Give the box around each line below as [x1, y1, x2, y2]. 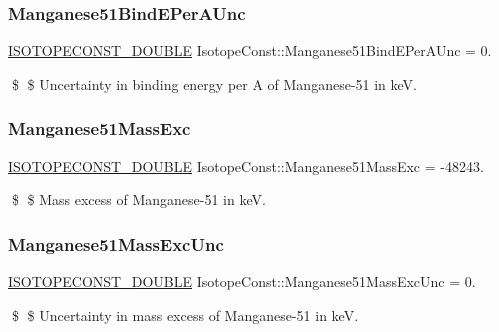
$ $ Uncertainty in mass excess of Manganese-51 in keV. [11, 304, 359, 325]
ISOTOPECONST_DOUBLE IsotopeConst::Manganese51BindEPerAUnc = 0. [8, 40, 492, 61]
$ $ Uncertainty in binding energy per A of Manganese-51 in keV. [11, 73, 417, 94]
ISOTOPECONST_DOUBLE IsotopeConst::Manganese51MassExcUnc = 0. [8, 271, 476, 292]
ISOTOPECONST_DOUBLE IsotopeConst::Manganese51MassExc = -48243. [8, 155, 484, 176]
